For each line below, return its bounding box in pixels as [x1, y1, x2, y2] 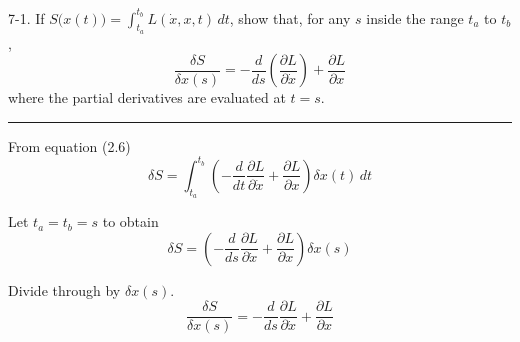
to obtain [102, 211, 159, 232]
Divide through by [8, 279, 121, 300]
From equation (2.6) [8, 135, 131, 156]
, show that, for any [229, 7, 351, 28]
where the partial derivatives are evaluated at [8, 87, 286, 108]
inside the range [366, 7, 464, 28]
